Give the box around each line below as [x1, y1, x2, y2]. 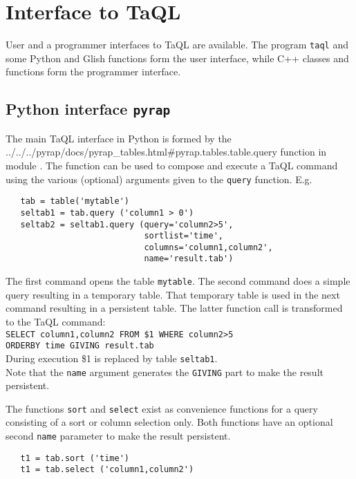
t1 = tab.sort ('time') [20, 453, 129, 463]
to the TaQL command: [6, 314, 106, 328]
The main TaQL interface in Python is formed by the [6, 131, 232, 145]
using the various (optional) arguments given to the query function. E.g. [6, 171, 312, 186]
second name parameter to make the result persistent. [6, 429, 231, 443]
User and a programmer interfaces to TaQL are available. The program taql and [6, 37, 348, 52]
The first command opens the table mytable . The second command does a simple [6, 274, 350, 288]
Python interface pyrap [6, 98, 171, 120]
